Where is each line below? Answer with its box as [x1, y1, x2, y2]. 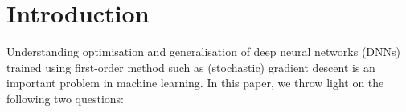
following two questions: [6, 90, 124, 106]
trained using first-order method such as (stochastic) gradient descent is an [6, 58, 375, 75]
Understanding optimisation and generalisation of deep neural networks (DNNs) [6, 43, 400, 60]
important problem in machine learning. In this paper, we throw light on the [6, 74, 384, 91]
